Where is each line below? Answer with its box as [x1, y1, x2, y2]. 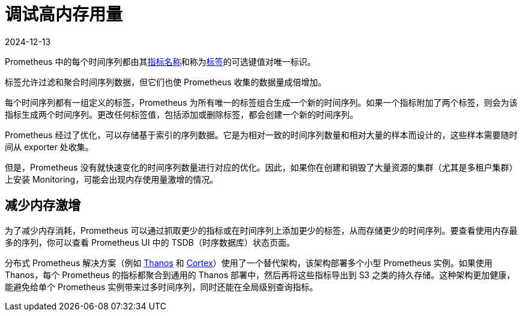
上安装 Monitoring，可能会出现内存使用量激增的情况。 [5, 174, 219, 184]
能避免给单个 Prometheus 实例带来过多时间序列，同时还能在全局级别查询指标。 [5, 281, 318, 292]
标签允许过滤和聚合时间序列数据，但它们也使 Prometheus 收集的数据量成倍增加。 [5, 76, 327, 87]
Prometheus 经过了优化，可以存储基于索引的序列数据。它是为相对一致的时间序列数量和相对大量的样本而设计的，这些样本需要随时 [5, 129, 518, 140]
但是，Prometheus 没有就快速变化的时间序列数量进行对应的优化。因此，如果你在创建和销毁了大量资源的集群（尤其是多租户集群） [5, 162, 518, 172]
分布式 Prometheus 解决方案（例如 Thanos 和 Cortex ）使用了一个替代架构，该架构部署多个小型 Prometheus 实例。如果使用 [5, 257, 493, 268]
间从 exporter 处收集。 [5, 141, 94, 152]
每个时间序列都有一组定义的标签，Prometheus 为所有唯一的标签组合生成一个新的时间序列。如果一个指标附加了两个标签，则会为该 [5, 97, 518, 108]
